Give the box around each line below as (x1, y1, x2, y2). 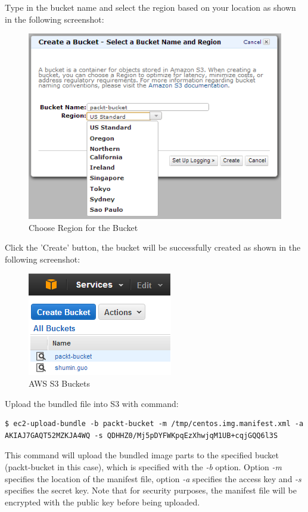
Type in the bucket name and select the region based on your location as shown (5, 1, 296, 13)
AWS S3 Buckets (29, 377, 90, 389)
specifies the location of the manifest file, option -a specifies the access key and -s (5, 472, 301, 485)
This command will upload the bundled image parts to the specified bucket (5, 449, 279, 461)
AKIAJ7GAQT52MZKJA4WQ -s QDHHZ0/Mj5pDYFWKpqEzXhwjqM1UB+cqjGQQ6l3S (5, 431, 278, 440)
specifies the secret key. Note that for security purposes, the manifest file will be (5, 484, 297, 496)
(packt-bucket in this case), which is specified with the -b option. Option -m (5, 460, 282, 473)
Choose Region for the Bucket (29, 221, 138, 233)
